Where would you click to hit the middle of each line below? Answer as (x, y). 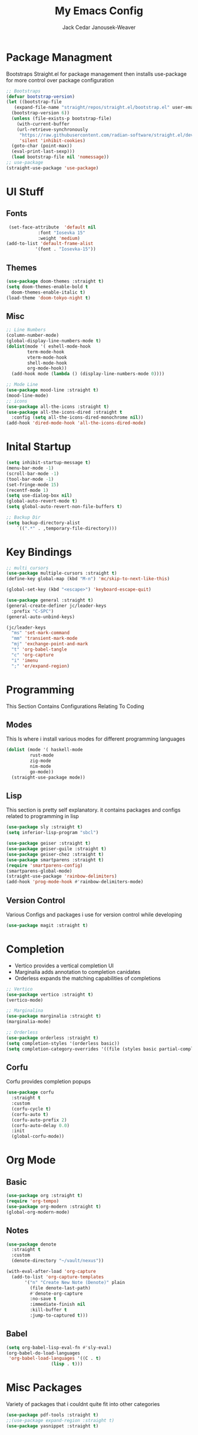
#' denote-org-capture (56, 1294)
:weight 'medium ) (59, 238)
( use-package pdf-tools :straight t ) (52, 1415)
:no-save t (43, 1299)
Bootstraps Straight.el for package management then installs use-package (96, 74)
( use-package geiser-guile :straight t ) (57, 849)
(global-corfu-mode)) (38, 1137)
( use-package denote (32, 1244)
